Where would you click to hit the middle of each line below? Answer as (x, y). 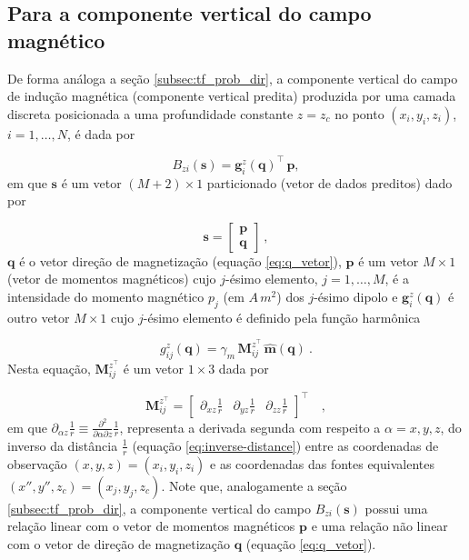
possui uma (396, 508)
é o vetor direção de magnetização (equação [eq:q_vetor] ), (180, 260)
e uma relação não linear (379, 526)
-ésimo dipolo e (356, 297)
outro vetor (39, 317)
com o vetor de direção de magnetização (119, 543)
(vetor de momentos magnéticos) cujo (112, 279)
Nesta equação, (49, 369)
